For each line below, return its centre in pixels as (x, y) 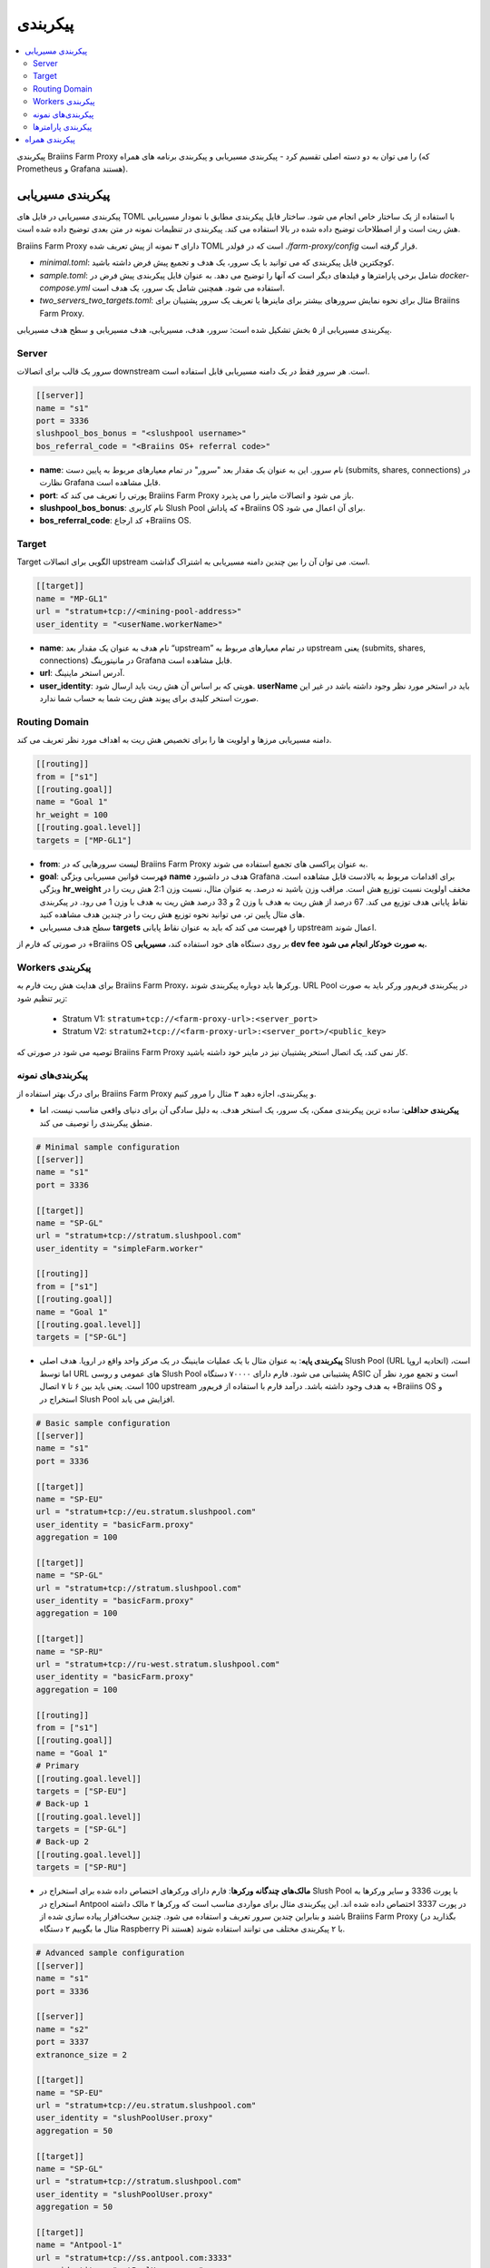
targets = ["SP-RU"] (81, 1867)
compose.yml (65, 288)
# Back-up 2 (63, 1842)
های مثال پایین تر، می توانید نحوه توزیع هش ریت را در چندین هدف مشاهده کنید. (172, 914)
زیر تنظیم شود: (42, 998)
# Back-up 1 (63, 1804)
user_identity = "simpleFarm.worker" (120, 1248)
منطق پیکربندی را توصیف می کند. (96, 1123)
